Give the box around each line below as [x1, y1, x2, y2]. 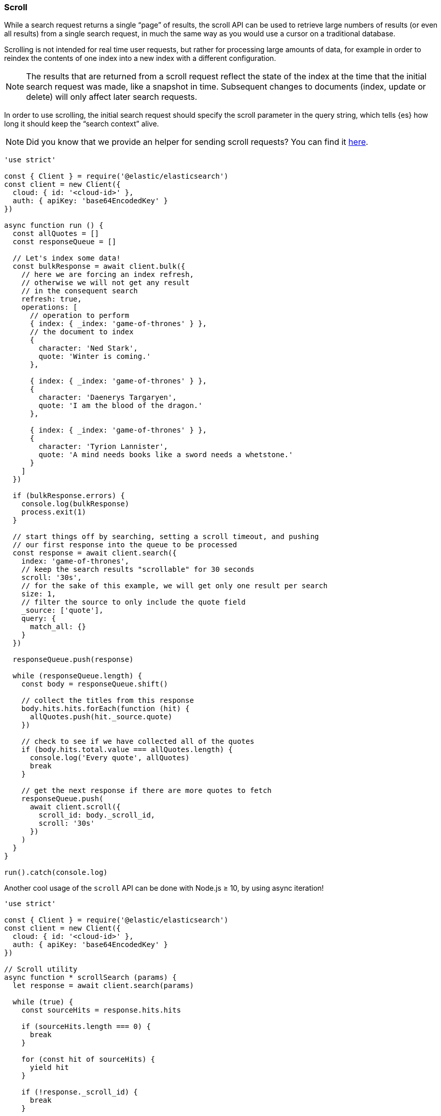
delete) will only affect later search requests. [26, 92, 197, 102]
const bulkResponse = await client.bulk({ [12, 262, 186, 271]
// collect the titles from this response [21, 696, 194, 705]
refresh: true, [21, 295, 82, 304]
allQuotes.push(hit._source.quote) [30, 713, 172, 721]
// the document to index [30, 328, 134, 336]
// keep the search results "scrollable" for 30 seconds [21, 565, 254, 574]
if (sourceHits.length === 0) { [21, 1022, 151, 1031]
